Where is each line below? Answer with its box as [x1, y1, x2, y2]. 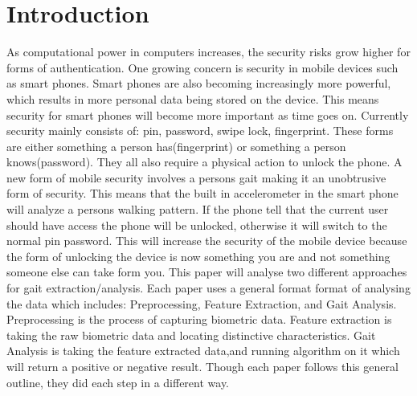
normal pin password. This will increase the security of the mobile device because [6, 232, 407, 249]
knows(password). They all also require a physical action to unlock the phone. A [6, 153, 403, 170]
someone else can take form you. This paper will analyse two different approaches [6, 263, 407, 280]
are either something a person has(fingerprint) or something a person [6, 137, 346, 154]
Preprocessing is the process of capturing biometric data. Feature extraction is [6, 311, 392, 328]
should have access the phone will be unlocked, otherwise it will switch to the [6, 216, 387, 233]
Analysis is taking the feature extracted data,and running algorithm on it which [6, 342, 400, 359]
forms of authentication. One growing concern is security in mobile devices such [6, 59, 399, 76]
